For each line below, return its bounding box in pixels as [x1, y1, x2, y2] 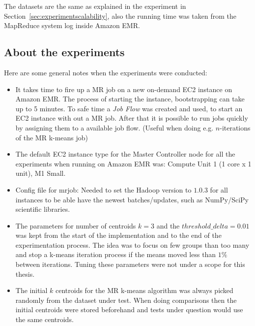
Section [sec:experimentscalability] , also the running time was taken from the [4, 10, 236, 21]
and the [156, 220, 180, 230]
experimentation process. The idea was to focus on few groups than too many [15, 239, 250, 250]
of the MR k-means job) [15, 132, 88, 142]
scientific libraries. [15, 204, 70, 214]
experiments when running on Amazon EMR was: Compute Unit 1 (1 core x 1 [15, 158, 252, 168]
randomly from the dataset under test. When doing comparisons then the [15, 294, 237, 305]
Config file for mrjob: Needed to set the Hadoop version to [15, 184, 192, 195]
